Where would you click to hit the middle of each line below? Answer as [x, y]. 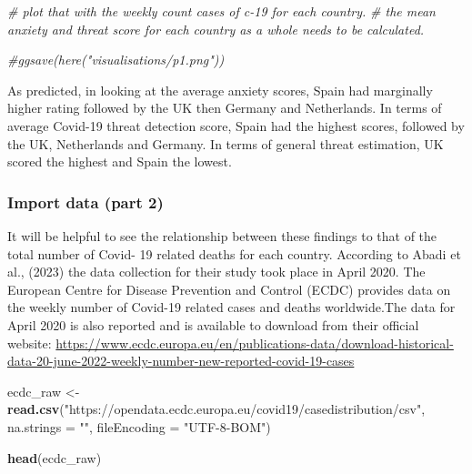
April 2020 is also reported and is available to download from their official [213, 324]
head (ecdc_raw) [55, 457]
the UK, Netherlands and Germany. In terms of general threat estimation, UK [226, 143]
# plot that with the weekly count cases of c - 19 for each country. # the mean [221, 11]
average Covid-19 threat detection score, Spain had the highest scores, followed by [236, 125]
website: [30, 343]
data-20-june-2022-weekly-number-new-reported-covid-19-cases [181, 361]
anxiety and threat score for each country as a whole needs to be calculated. [216, 29]
